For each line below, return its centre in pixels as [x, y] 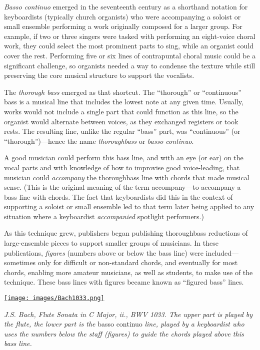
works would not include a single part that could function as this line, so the [121, 111]
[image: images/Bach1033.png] [54, 298]
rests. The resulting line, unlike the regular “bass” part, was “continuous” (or [122, 131]
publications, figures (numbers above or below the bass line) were [104, 252]
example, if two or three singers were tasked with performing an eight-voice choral [130, 36]
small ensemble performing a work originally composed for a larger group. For [123, 26]
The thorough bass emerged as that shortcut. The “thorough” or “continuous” [123, 92]
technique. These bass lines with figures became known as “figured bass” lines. [124, 282]
